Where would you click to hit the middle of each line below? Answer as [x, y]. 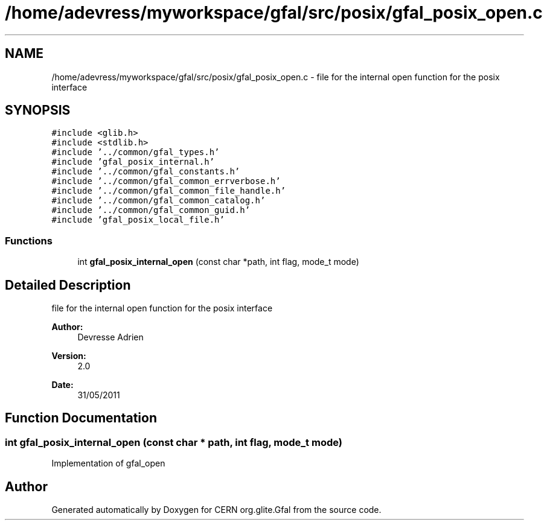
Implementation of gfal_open [108, 463]
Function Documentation [81, 418]
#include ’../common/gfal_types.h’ [136, 152]
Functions [29, 240]
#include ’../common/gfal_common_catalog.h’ [158, 201]
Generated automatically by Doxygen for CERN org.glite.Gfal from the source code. [216, 510]
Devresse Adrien [110, 337]
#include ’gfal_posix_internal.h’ [133, 162]
